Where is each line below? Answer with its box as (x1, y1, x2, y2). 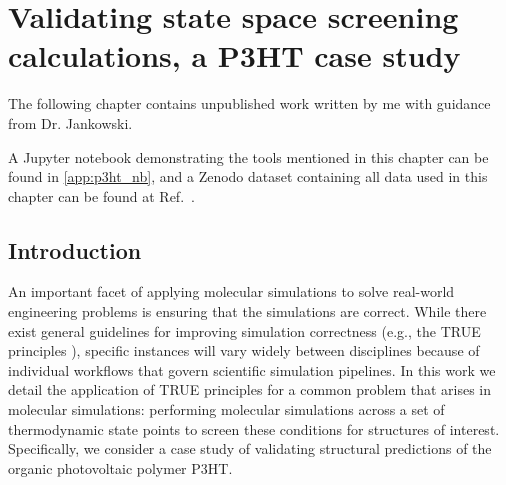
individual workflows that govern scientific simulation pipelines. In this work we (8, 359, 496, 380)
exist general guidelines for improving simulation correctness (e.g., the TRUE (8, 320, 481, 341)
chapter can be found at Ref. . (8, 185, 195, 206)
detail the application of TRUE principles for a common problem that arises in (8, 379, 492, 400)
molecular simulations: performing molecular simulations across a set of (8, 399, 445, 420)
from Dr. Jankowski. (8, 112, 133, 133)
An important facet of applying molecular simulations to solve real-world (8, 281, 455, 302)
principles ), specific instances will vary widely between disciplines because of (8, 340, 480, 361)
